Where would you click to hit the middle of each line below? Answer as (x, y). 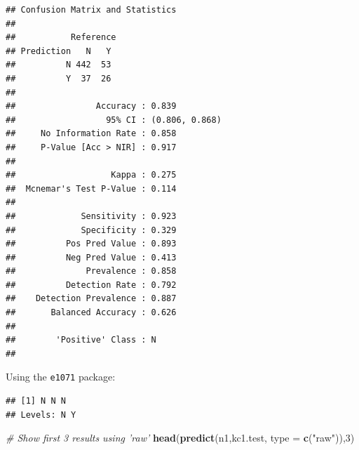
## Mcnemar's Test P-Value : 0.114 (91, 188)
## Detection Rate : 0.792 (91, 285)
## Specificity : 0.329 (91, 230)
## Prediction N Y (59, 51)
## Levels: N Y (41, 415)
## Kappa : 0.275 (91, 175)
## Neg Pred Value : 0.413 (91, 257)
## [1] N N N (36, 401)
